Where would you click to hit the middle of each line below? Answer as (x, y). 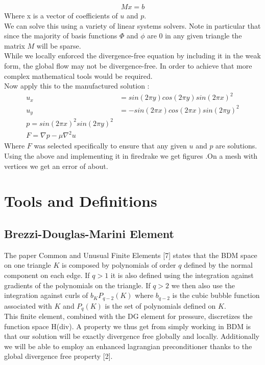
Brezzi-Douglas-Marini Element (89, 233)
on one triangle (28, 265)
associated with (28, 305)
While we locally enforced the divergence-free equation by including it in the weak (132, 56)
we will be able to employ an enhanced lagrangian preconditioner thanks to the (128, 346)
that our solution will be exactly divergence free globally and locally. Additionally (132, 336)
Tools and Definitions (81, 201)
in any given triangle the (203, 36)
